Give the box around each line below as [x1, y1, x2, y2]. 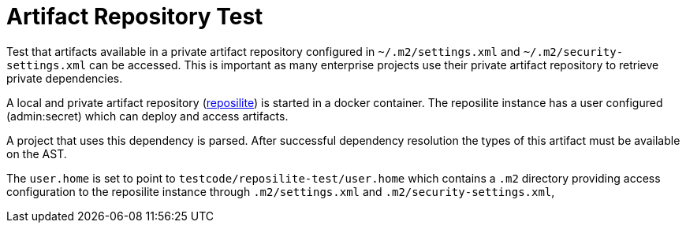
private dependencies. [6, 71, 123, 85]
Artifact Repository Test [6, 3, 263, 30]
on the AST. [6, 146, 67, 161]
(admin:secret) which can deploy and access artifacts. [6, 109, 289, 123]
